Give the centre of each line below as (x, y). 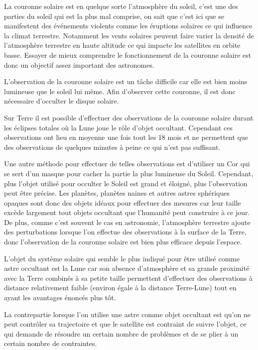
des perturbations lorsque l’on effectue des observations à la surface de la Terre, (125, 232)
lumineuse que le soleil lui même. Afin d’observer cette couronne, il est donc (120, 91)
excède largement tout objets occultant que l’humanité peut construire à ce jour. (127, 212)
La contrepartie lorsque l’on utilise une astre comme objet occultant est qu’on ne (127, 314)
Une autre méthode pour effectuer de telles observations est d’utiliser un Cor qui (127, 164)
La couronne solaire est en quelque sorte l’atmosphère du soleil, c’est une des (121, 6)
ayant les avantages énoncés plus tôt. (60, 297)
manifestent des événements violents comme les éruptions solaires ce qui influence (128, 26)
